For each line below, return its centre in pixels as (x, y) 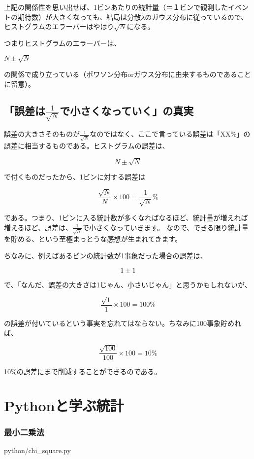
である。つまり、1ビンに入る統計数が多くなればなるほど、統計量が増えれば (126, 218)
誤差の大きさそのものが (42, 134)
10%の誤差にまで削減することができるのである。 (83, 371)
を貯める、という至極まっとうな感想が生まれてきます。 (93, 239)
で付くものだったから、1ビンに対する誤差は (75, 177)
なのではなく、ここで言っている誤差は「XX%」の (170, 134)
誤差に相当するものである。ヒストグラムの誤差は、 (87, 146)
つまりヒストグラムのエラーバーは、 (63, 43)
